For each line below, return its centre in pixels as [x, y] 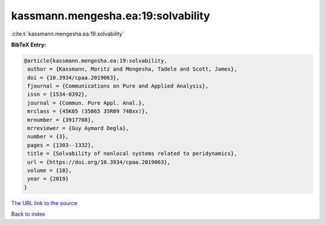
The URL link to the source [44, 203]
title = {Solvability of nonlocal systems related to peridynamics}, [133, 154]
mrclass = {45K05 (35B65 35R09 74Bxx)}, [88, 111]
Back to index [28, 214]
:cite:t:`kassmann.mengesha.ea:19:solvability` [68, 34]
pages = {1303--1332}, [61, 145]
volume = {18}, [50, 170]
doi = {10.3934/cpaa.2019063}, [74, 78]
